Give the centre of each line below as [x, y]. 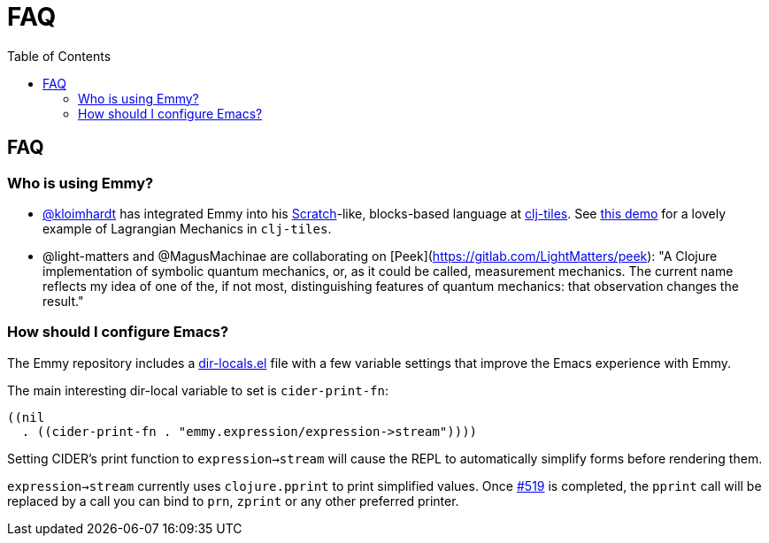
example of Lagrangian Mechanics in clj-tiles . [187, 228]
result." [63, 301]
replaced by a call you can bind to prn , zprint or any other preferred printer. [233, 501]
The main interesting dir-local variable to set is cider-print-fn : [198, 390]
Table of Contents [59, 56]
